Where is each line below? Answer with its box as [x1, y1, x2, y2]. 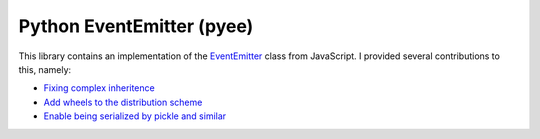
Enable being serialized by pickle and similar [43, 110, 227, 122]
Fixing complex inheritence [43, 82, 155, 94]
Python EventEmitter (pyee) [18, 15, 254, 37]
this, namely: [18, 63, 72, 75]
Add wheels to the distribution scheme [43, 96, 203, 108]
